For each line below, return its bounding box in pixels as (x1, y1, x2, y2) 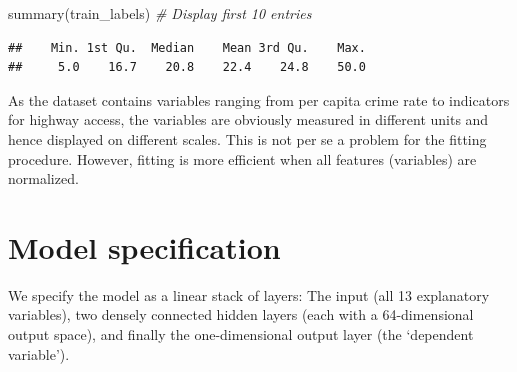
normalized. (8, 168, 79, 189)
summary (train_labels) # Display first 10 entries (8, 3, 312, 23)
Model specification (8, 226, 281, 267)
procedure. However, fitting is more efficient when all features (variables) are (8, 148, 477, 169)
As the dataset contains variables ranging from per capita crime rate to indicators (8, 89, 510, 110)
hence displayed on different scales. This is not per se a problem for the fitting (8, 128, 487, 149)
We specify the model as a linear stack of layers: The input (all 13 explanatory (8, 284, 490, 305)
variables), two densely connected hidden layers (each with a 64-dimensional (8, 304, 474, 325)
